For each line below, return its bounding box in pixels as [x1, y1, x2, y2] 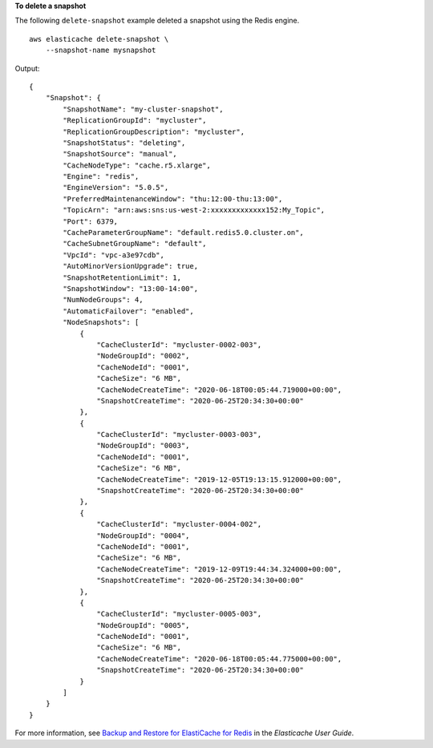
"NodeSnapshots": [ [63, 317, 140, 327]
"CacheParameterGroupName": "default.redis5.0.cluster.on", [63, 228, 304, 237]
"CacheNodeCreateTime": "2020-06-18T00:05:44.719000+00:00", [96, 385, 342, 394]
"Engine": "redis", [63, 172, 140, 181]
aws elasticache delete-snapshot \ [29, 34, 169, 43]
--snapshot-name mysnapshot [45, 46, 156, 55]
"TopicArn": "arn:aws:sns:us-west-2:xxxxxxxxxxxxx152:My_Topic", [63, 205, 326, 215]
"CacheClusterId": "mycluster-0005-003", [96, 609, 262, 619]
